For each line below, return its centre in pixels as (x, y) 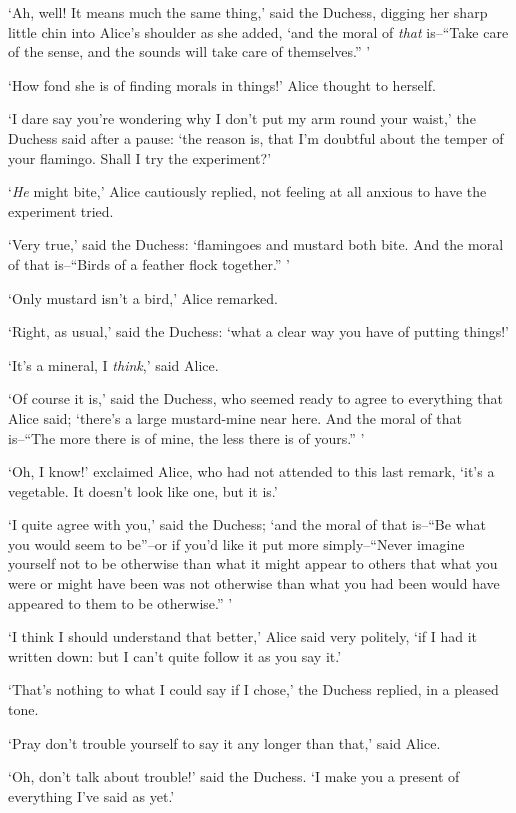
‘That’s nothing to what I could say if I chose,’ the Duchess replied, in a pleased (253, 689)
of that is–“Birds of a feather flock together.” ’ (149, 263)
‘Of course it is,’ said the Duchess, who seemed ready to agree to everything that (256, 398)
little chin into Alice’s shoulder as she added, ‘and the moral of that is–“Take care (258, 31)
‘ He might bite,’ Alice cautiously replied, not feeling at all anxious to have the (247, 191)
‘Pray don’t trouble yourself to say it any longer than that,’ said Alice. (224, 742)
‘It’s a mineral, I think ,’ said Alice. (113, 364)
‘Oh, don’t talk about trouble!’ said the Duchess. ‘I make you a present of (234, 776)
